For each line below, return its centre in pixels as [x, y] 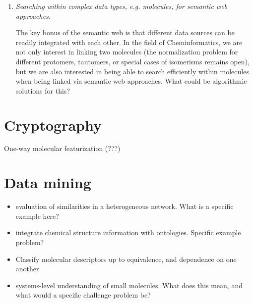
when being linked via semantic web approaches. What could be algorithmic [131, 81]
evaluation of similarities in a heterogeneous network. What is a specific [125, 206]
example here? [37, 216]
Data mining [48, 182]
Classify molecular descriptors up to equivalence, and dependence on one [126, 259]
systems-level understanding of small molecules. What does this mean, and [129, 285]
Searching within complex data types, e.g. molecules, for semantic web [122, 6]
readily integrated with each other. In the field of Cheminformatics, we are [129, 42]
